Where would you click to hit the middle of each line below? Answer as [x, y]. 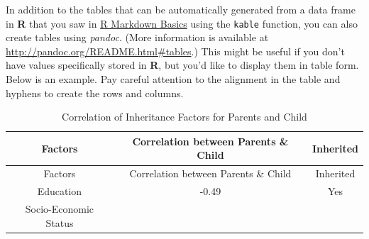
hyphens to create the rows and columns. [95, 93]
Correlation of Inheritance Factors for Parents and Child [184, 117]
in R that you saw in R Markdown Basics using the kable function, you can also [182, 23]
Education [60, 191]
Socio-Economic [60, 208]
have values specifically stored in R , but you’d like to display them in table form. [182, 65]
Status [60, 222]
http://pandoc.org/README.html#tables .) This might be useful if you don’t [175, 51]
